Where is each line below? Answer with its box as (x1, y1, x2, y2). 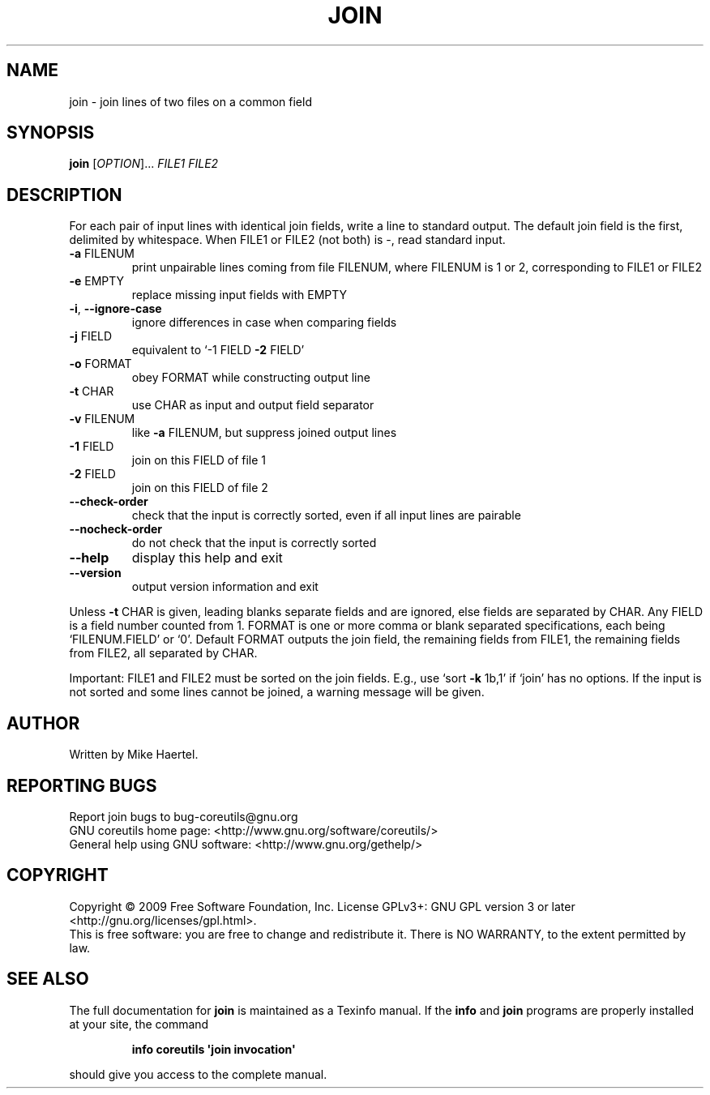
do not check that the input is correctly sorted (131, 536, 377, 550)
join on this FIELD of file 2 (131, 481, 268, 495)
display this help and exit (131, 550, 283, 567)
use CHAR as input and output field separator (131, 398, 374, 413)
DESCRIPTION (6, 184, 122, 205)
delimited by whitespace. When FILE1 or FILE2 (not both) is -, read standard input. (69, 233, 506, 247)
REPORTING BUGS (6, 775, 157, 796)
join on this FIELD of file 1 (131, 453, 267, 468)
